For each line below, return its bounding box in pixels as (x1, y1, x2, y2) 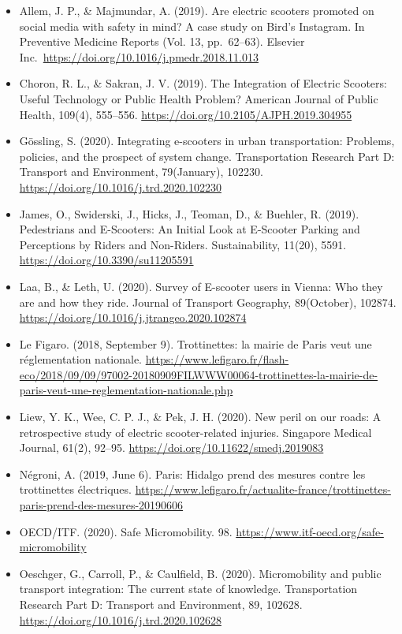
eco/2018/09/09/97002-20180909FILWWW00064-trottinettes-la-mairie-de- (19, 366, 378, 382)
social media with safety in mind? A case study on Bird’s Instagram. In (19, 17, 365, 34)
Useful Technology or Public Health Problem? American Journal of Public (19, 90, 378, 106)
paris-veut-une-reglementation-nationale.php (19, 382, 233, 398)
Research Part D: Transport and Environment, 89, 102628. (19, 596, 303, 612)
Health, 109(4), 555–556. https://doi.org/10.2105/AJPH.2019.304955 (19, 106, 352, 122)
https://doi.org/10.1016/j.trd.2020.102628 (19, 611, 221, 628)
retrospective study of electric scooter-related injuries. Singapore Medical (19, 423, 372, 440)
